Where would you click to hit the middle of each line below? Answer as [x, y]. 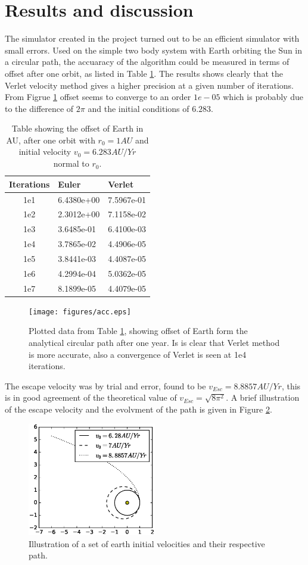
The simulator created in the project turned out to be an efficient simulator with [152, 38]
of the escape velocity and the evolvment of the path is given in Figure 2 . [139, 409]
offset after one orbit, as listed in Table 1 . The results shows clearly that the [144, 73]
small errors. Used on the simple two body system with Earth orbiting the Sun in [154, 50]
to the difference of [39, 108]
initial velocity [45, 152]
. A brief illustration [263, 397]
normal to [71, 163]
